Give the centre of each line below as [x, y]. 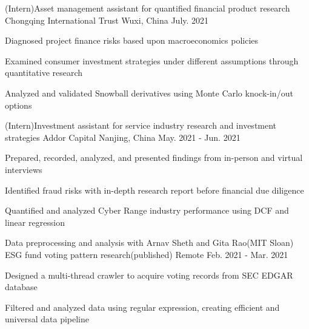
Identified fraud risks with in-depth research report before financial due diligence [154, 190]
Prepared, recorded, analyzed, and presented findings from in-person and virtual [154, 158]
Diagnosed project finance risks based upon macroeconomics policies [132, 40]
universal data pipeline [47, 319]
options [18, 105]
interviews [24, 169]
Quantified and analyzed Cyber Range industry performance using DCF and [147, 210]
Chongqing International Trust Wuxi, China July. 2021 [107, 20]
